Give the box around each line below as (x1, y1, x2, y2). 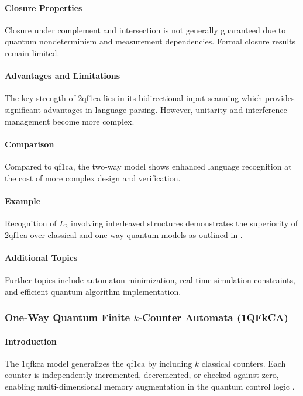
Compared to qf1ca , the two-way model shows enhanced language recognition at (5, 160, 292, 172)
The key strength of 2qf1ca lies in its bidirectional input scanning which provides (5, 92, 295, 104)
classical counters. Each (201, 357, 286, 369)
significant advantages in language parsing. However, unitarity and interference (5, 103, 287, 115)
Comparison (5, 137, 54, 150)
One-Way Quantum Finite (5, 310, 130, 325)
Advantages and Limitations (5, 70, 120, 82)
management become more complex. (5, 115, 135, 127)
